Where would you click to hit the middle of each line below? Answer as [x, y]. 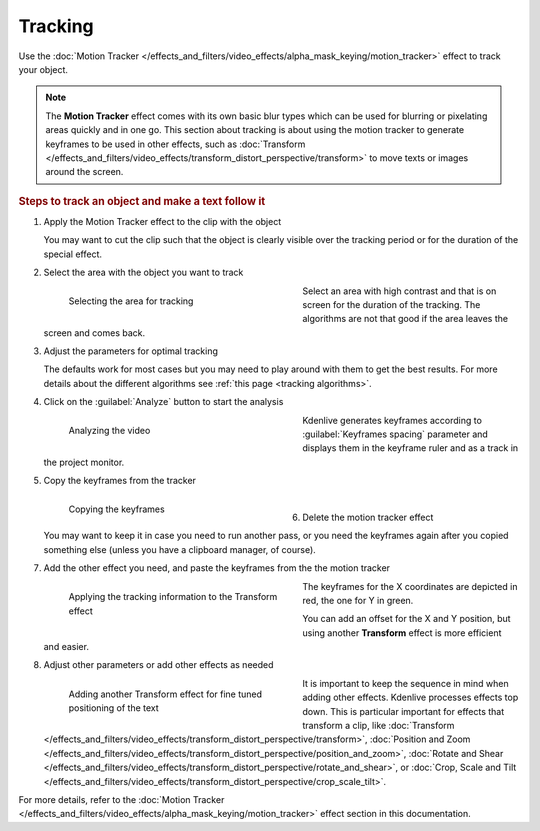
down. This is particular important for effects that [403, 711]
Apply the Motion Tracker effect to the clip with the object [162, 221]
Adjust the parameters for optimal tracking [131, 351]
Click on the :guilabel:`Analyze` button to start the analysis [163, 402]
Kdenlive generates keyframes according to [392, 420]
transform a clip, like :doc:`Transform [378, 726]
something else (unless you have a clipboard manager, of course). [180, 549]
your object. [43, 69]
